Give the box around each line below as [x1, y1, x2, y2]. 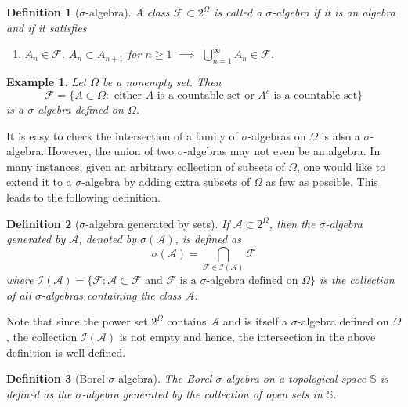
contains [167, 313, 207, 329]
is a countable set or [157, 90, 255, 102]
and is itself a [222, 313, 288, 329]
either [114, 90, 143, 102]
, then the [269, 215, 316, 231]
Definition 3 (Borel [6, 370, 105, 387]
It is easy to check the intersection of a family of [6, 127, 238, 144]
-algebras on [247, 127, 306, 144]
